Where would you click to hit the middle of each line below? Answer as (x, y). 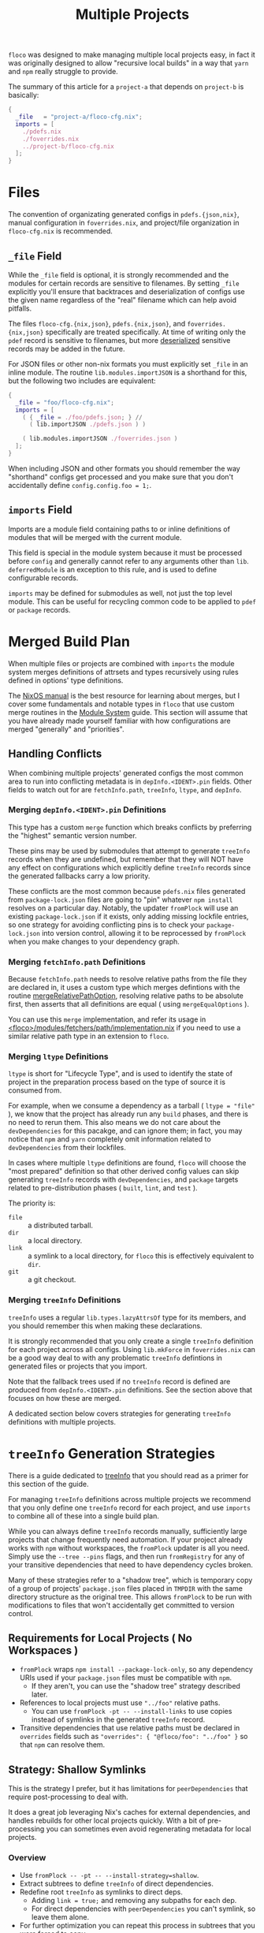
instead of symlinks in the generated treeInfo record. (118, 1719)
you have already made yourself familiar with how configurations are (119, 721)
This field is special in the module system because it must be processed (125, 553)
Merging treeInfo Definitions (65, 1300)
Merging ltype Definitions (58, 1056)
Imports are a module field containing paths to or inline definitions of (119, 529)
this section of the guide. (48, 1484)
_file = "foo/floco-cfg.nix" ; (65, 402)
